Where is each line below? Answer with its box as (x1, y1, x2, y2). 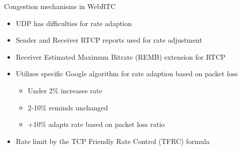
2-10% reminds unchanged (28, 102, 108, 112)
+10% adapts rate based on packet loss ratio (28, 119, 165, 129)
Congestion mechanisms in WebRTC (4, 1, 116, 11)
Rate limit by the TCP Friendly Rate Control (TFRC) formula (16, 135, 210, 146)
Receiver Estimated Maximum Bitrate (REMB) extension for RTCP (16, 51, 226, 62)
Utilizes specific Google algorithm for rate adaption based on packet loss (16, 68, 238, 79)
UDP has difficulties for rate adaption (16, 18, 132, 28)
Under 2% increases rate (28, 85, 103, 95)
